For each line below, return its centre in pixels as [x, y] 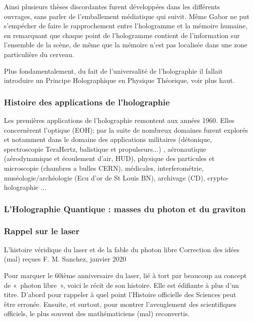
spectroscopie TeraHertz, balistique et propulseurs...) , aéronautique [105, 149]
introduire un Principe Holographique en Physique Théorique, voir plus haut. [119, 80]
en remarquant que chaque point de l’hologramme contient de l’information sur [122, 35]
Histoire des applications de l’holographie [87, 102]
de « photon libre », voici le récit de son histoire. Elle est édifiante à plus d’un [122, 285]
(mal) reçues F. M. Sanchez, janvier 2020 [65, 259]
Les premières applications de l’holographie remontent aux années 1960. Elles [119, 120]
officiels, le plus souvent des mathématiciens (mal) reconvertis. [97, 313]
